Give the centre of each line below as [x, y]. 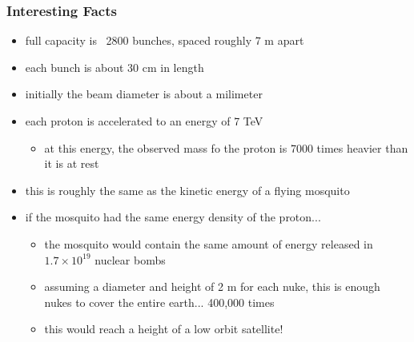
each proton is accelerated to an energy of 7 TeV [144, 121]
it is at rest [72, 163]
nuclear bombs [130, 259]
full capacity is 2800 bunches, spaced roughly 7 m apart [165, 40]
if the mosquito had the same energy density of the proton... [173, 217]
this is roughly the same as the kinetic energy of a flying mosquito [187, 190]
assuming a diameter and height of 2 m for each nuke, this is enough [212, 286]
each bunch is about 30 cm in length [115, 67]
